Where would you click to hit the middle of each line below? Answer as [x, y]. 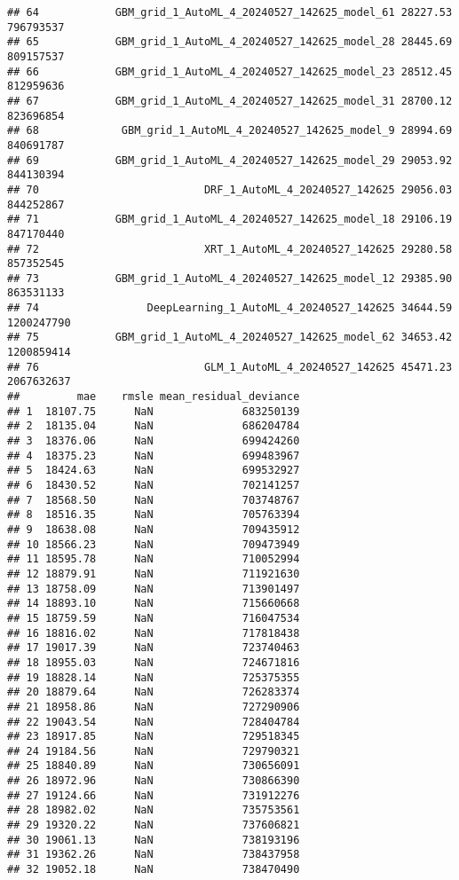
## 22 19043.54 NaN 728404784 [154, 722]
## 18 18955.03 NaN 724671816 [154, 662]
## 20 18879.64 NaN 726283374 [154, 692]
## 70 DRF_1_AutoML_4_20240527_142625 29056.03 [230, 189]
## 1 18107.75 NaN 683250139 [154, 411]
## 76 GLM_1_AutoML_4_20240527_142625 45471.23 [230, 367]
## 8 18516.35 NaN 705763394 [154, 515]
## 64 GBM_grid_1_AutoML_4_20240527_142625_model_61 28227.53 [230, 12]
